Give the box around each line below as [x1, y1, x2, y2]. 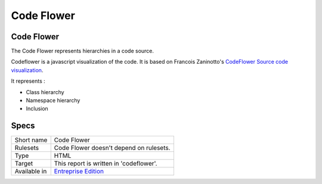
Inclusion [26, 105, 49, 113]
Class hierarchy [26, 88, 65, 95]
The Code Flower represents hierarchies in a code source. [11, 48, 154, 55]
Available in [14, 167, 47, 176]
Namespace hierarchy [26, 97, 80, 104]
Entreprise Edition [54, 167, 104, 176]
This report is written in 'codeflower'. [54, 160, 157, 168]
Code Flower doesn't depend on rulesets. [54, 144, 171, 152]
